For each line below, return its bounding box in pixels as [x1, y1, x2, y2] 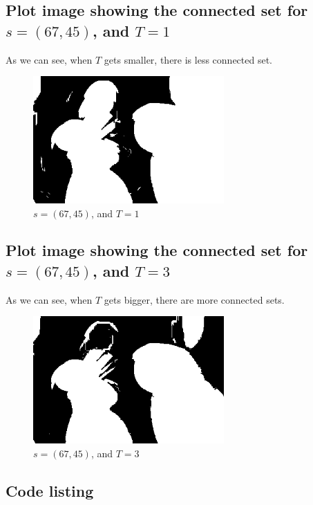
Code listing [6, 479, 94, 501]
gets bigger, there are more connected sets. [104, 292, 285, 306]
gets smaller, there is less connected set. [104, 52, 272, 66]
